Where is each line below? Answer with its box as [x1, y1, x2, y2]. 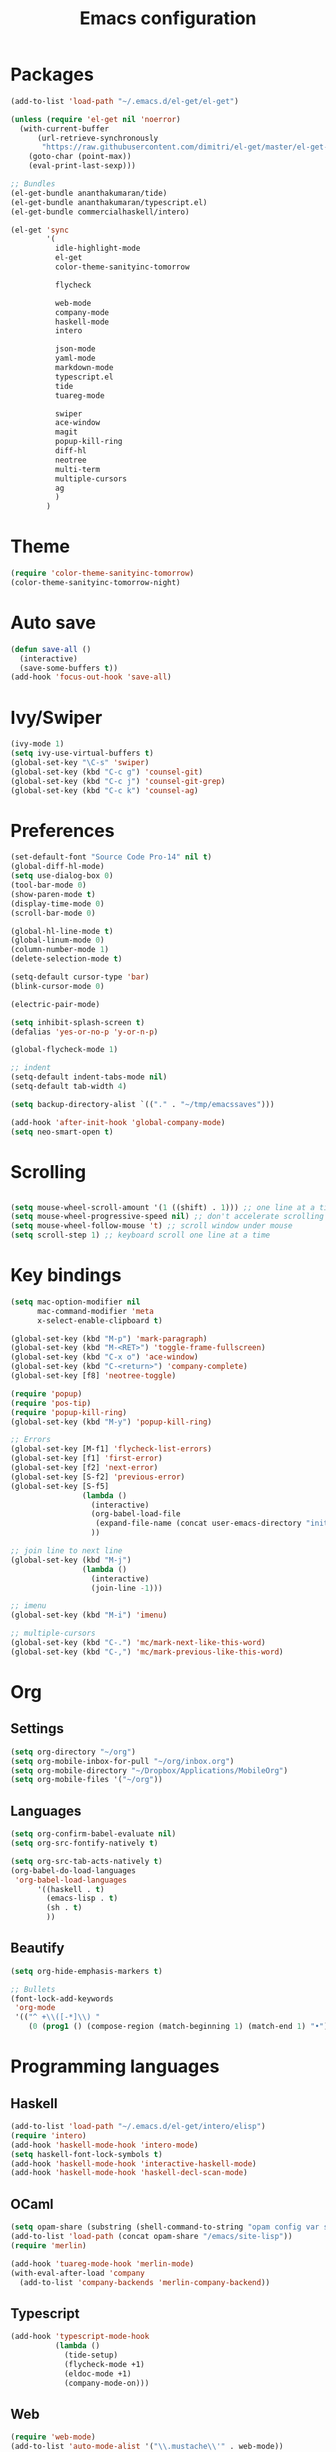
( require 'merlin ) [10, 2240, 87, 2251]
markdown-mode [54, 363, 114, 373]
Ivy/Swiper [10, 706, 103, 729]
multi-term [54, 464, 101, 474]
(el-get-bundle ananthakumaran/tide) [10, 188, 168, 198]
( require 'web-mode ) [10, 2432, 97, 2442]
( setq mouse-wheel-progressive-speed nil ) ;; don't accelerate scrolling [10, 1212, 325, 1222]
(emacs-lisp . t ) [46, 1893, 118, 1904]
